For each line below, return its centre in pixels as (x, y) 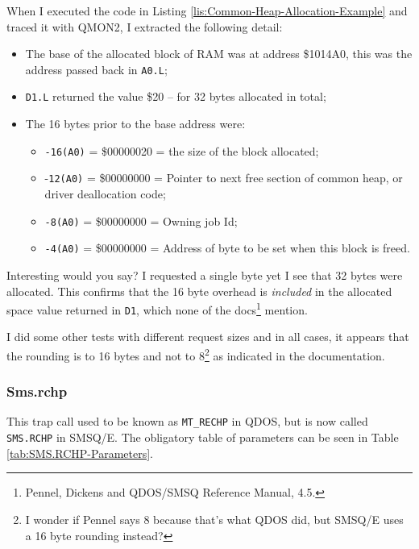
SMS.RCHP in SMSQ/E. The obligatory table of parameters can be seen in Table (203, 437)
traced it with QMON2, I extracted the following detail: (145, 26)
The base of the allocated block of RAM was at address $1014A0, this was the (219, 54)
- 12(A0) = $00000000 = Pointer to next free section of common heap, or (224, 178)
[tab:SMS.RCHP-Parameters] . (80, 453)
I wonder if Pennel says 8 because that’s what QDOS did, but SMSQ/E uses (214, 519)
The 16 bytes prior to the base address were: (135, 124)
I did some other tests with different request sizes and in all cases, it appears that (208, 337)
